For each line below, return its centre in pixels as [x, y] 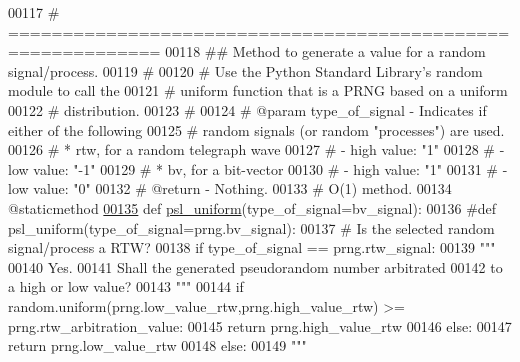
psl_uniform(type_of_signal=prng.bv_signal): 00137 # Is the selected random [251, 227]
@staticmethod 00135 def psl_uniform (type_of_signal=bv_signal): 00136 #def [252, 207]
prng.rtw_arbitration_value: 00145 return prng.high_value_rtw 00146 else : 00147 [260, 325]
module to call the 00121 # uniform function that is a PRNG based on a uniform [258, 90]
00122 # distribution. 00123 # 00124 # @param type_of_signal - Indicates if [247, 109]
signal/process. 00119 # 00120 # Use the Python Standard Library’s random [245, 70]
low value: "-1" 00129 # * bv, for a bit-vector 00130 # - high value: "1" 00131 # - [258, 168]
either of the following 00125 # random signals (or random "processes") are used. [256, 129]
